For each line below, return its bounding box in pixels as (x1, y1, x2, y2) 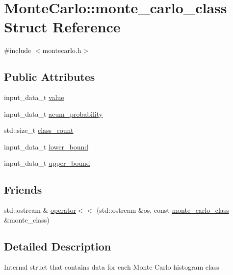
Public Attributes (4, 69, 95, 84)
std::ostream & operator (4, 205, 76, 215)
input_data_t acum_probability (4, 108, 103, 119)
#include (4, 45, 31, 55)
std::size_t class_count (4, 125, 74, 135)
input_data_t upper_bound (4, 158, 90, 168)
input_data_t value (4, 92, 64, 102)
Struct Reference (4, 17, 121, 37)
